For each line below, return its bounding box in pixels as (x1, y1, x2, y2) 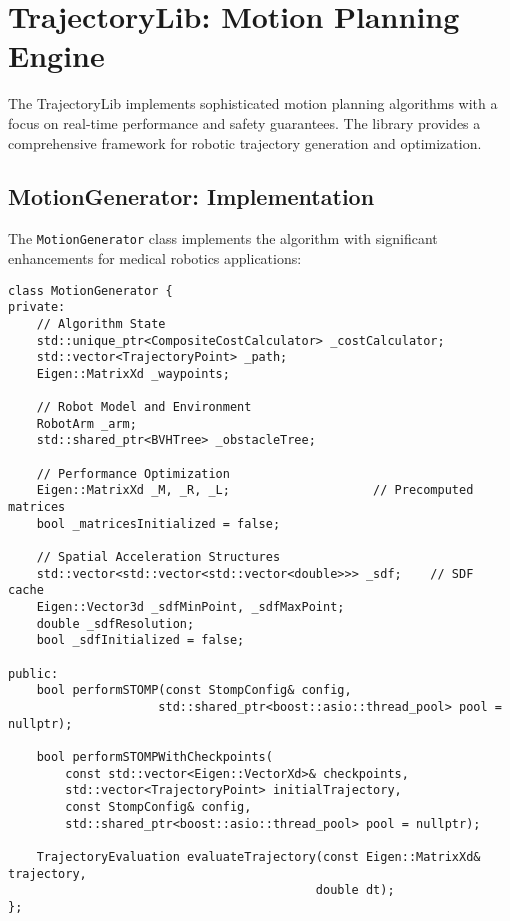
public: (8, 666, 59, 681)
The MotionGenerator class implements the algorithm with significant (8, 228, 438, 249)
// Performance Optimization (36, 466, 230, 481)
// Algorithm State (36, 316, 166, 331)
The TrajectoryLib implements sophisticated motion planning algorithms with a (8, 93, 498, 114)
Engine (8, 35, 105, 76)
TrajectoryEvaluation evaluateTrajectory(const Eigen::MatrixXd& (36, 849, 481, 864)
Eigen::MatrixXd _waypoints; (36, 366, 230, 381)
